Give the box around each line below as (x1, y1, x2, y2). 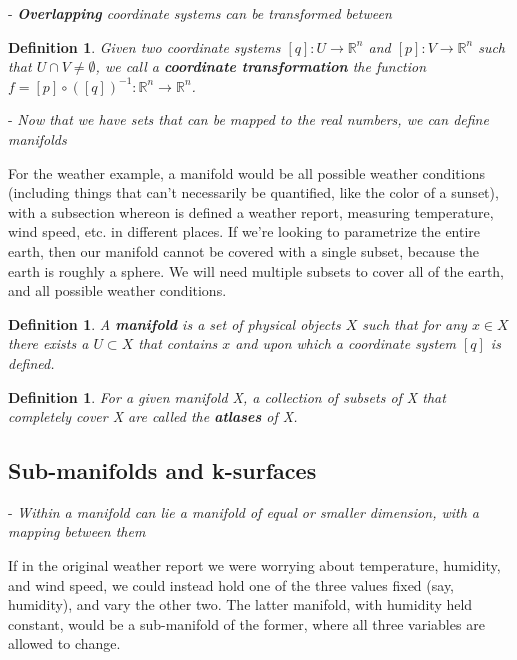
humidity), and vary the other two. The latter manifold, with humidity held (8, 594, 473, 615)
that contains (138, 333, 218, 354)
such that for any (362, 313, 467, 334)
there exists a (8, 333, 89, 354)
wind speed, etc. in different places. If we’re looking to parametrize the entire (8, 221, 481, 242)
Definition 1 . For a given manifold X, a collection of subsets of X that (8, 386, 446, 407)
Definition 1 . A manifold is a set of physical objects (8, 313, 341, 334)
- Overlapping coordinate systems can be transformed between (8, 3, 392, 23)
